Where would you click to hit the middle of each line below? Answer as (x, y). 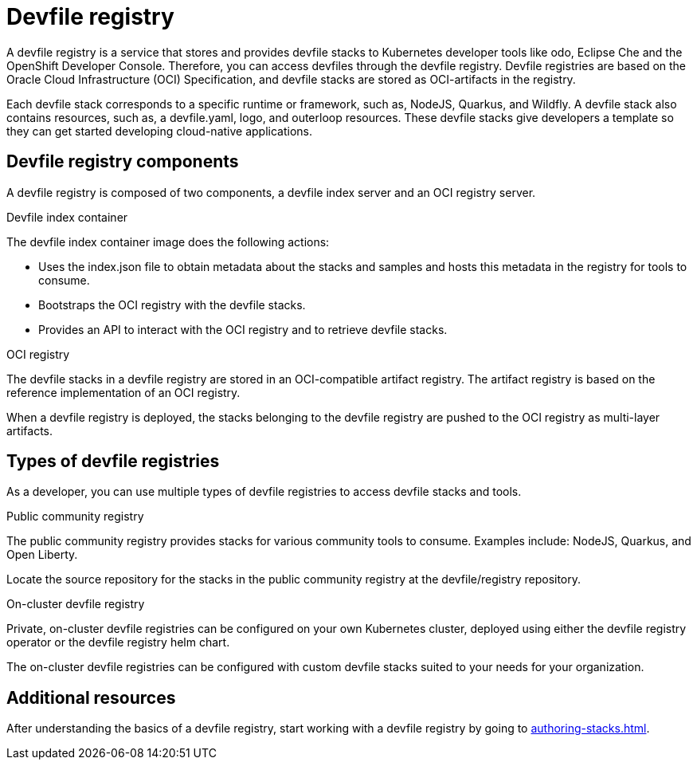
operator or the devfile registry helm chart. (118, 642)
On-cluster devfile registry (76, 604)
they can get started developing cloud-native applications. (160, 131)
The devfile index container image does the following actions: (168, 242)
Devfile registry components (123, 162)
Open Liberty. (42, 555)
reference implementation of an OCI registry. (123, 392)
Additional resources (91, 697)
